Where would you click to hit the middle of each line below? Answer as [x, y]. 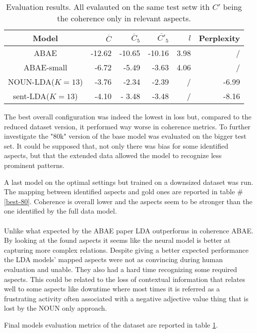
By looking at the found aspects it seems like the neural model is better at [117, 240]
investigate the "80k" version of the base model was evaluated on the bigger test [125, 136]
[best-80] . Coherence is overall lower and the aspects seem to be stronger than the [128, 201]
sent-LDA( [31, 96]
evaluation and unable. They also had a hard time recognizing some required [121, 269]
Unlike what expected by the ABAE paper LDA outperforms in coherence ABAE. [129, 230]
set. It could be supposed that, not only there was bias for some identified [116, 145]
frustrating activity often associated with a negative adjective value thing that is [126, 298]
